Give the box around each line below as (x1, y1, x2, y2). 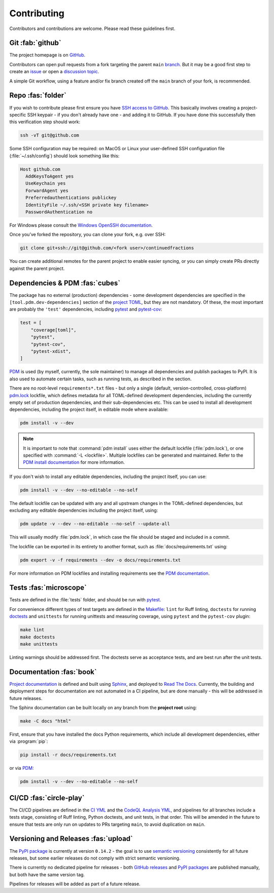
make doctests (20, 634, 55, 640)
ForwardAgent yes (25, 187, 68, 193)
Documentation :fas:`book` (9, 667, 97, 676)
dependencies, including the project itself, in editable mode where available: (9, 406, 168, 412)
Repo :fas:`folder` (9, 91, 67, 100)
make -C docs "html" (20, 718, 71, 724)
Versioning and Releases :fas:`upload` (9, 834, 133, 843)
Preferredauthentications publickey (25, 195, 117, 201)
